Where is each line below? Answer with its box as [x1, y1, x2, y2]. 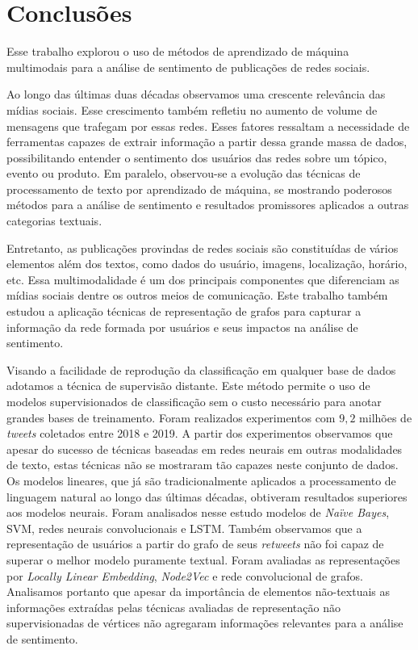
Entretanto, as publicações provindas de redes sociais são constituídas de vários [6, 239, 399, 256]
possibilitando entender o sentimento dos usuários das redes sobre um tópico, [6, 149, 387, 166]
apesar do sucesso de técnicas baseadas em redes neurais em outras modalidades [6, 440, 403, 457]
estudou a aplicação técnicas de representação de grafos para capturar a [6, 303, 362, 320]
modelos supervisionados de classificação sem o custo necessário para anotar [6, 393, 382, 409]
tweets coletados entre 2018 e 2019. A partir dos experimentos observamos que [6, 425, 393, 442]
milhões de [359, 409, 412, 426]
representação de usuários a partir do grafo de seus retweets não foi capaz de [6, 535, 384, 552]
